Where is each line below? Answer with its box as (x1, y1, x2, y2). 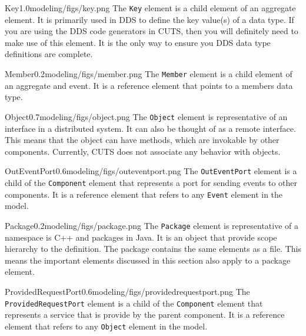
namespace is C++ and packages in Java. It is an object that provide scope (5, 231, 277, 243)
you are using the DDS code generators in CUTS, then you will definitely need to (5, 25, 298, 37)
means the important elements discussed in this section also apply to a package (5, 254, 291, 266)
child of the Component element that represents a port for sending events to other (5, 176, 297, 188)
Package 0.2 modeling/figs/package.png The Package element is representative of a (5, 219, 299, 231)
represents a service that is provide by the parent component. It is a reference (5, 308, 285, 321)
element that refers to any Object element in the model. (5, 320, 208, 332)
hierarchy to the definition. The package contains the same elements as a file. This (5, 242, 302, 255)
